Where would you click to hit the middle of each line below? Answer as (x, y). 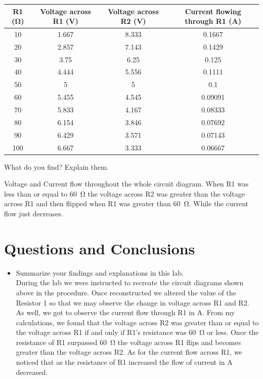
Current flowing (213, 11)
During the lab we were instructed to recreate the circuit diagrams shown (130, 282)
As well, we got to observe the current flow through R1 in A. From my (125, 312)
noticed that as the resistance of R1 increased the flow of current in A (124, 362)
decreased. (32, 372)
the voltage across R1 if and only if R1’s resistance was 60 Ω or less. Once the (137, 332)
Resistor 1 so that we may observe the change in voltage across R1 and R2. (133, 302)
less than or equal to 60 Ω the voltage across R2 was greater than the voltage (124, 193)
